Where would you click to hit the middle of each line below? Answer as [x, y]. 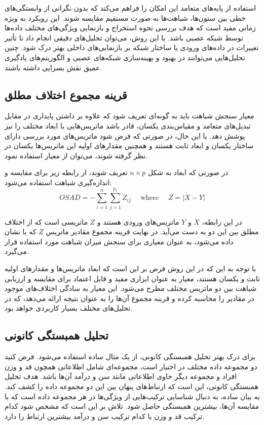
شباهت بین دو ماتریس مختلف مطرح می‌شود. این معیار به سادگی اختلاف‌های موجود [131, 288]
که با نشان [21, 231]
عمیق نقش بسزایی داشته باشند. [53, 67]
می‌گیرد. [17, 251]
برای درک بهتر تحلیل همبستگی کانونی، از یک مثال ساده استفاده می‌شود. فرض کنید [130, 356]
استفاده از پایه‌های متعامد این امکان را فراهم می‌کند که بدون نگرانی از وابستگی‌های [130, 8]
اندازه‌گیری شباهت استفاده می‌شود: [58, 182]
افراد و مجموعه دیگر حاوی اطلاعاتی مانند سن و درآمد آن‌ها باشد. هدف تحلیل [121, 376]
